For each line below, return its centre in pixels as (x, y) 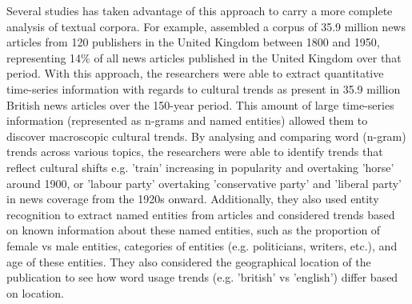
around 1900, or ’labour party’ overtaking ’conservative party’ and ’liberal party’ (204, 183)
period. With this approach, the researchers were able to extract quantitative (195, 73)
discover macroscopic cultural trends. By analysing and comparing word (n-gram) (206, 136)
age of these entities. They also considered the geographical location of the (189, 261)
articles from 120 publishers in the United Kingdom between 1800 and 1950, (193, 42)
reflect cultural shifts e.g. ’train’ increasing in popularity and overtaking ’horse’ (200, 167)
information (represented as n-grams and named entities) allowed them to (187, 120)
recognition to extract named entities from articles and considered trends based (201, 214)
